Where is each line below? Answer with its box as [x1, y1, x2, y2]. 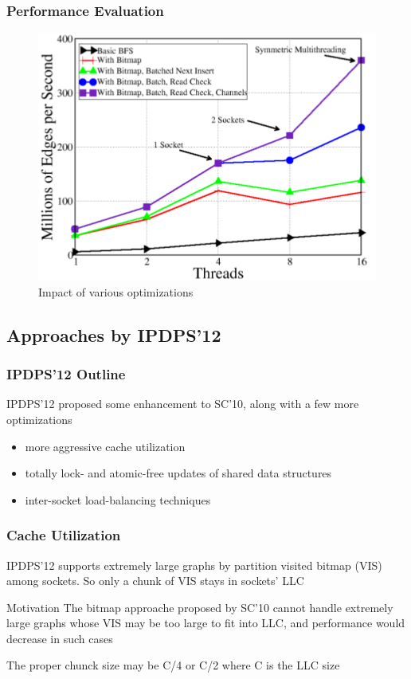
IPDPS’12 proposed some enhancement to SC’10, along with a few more [6, 395, 359, 412]
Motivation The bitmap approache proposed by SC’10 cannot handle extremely [6, 599, 393, 615]
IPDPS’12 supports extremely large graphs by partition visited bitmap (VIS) [6, 556, 382, 573]
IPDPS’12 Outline [6, 364, 126, 384]
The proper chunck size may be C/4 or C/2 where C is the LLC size [6, 657, 340, 673]
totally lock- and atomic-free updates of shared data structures [25, 465, 332, 481]
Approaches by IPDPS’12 [6, 322, 221, 347]
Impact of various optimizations [38, 283, 194, 300]
